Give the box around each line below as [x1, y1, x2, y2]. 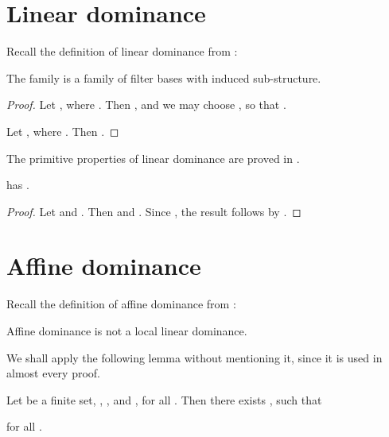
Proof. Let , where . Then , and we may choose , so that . [6, 96, 286, 113]
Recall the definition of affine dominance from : [6, 296, 236, 312]
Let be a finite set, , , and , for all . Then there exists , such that [6, 391, 322, 408]
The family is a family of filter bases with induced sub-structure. [6, 69, 321, 86]
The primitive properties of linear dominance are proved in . [6, 149, 300, 166]
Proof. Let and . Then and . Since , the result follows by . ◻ [6, 203, 301, 219]
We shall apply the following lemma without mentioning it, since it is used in [6, 349, 383, 365]
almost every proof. [6, 365, 100, 381]
